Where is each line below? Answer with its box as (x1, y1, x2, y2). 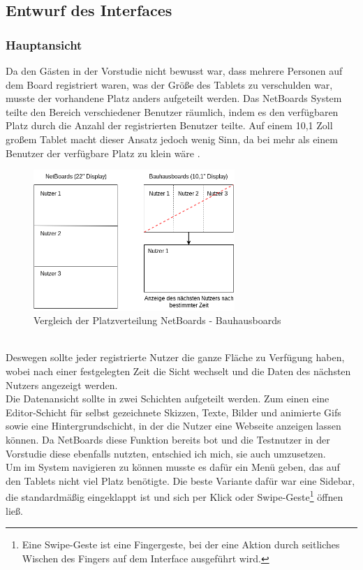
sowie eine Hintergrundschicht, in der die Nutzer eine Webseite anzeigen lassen (6, 418, 341, 433)
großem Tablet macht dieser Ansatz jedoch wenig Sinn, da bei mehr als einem (6, 131, 338, 146)
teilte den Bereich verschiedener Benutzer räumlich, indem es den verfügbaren (6, 104, 339, 119)
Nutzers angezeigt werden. (6, 377, 118, 392)
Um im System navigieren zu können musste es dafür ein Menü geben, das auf (6, 460, 340, 474)
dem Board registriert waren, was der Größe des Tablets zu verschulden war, (6, 77, 333, 92)
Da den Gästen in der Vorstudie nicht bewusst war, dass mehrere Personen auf (6, 64, 343, 78)
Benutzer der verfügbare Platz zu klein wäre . (6, 145, 200, 160)
